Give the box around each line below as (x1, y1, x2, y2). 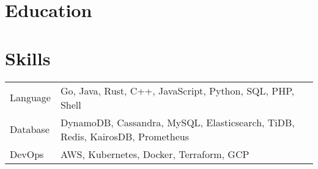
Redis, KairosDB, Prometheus (60, 129, 190, 143)
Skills (5, 45, 51, 70)
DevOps (10, 146, 44, 161)
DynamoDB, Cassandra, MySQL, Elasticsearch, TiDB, (60, 115, 295, 129)
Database (10, 122, 50, 136)
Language (10, 90, 51, 104)
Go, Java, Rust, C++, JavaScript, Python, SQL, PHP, (60, 83, 295, 98)
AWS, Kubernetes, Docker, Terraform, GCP (60, 146, 250, 161)
